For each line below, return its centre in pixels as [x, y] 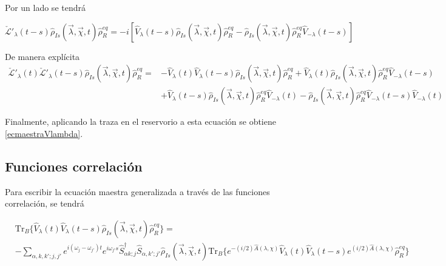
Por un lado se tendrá [45, 7]
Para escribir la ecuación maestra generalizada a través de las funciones [137, 191]
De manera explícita [42, 56]
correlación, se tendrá [45, 203]
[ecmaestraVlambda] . [44, 133]
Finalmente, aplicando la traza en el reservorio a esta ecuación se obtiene [140, 121]
